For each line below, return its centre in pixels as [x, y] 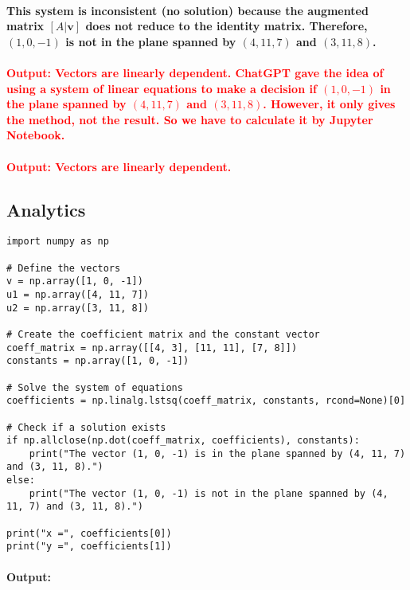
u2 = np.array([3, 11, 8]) [78, 308]
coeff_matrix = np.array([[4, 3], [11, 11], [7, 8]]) [152, 348]
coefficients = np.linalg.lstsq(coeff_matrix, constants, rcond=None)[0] [206, 401]
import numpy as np [58, 242]
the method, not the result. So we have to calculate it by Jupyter [190, 119]
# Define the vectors [64, 268]
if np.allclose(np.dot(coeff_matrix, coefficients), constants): [183, 441]
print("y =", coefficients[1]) [89, 547]
